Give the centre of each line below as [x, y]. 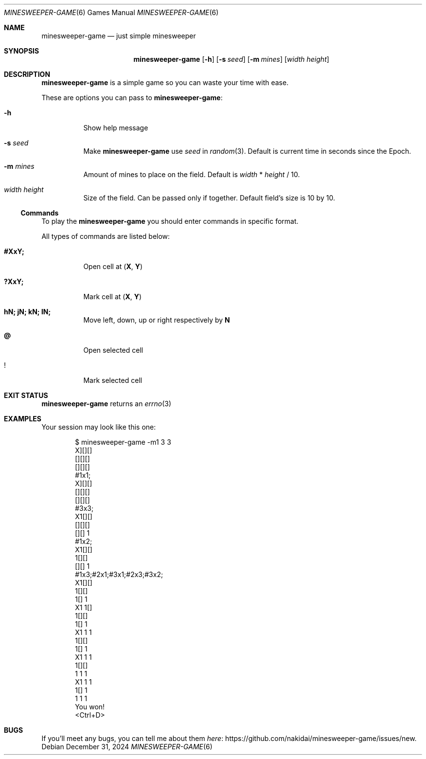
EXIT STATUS [26, 395]
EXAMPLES [23, 419]
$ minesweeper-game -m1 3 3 [123, 442]
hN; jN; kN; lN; [27, 312]
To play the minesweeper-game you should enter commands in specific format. [170, 221]
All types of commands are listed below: [106, 236]
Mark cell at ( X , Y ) [113, 297]
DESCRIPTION [27, 74]
